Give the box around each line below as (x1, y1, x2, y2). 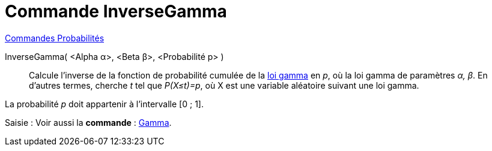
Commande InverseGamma (5, 1, 227, 22)
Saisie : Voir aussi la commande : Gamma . (5, 117, 172, 128)
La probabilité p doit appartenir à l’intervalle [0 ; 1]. (5, 98, 204, 109)
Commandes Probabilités (5, 32, 105, 43)
